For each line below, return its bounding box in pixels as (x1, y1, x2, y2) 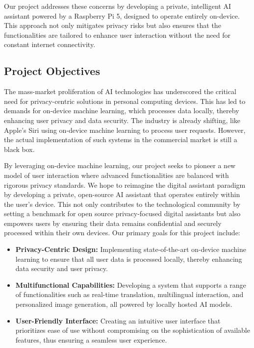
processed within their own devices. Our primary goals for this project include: (4, 227, 240, 238)
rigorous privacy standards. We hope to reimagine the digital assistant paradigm (4, 179, 246, 190)
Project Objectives (4, 63, 100, 78)
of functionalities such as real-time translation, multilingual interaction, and (15, 289, 244, 299)
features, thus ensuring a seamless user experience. (15, 334, 167, 345)
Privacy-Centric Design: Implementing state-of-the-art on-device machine (15, 244, 246, 254)
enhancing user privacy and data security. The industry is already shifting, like (4, 115, 241, 125)
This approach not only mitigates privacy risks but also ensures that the (4, 20, 221, 30)
